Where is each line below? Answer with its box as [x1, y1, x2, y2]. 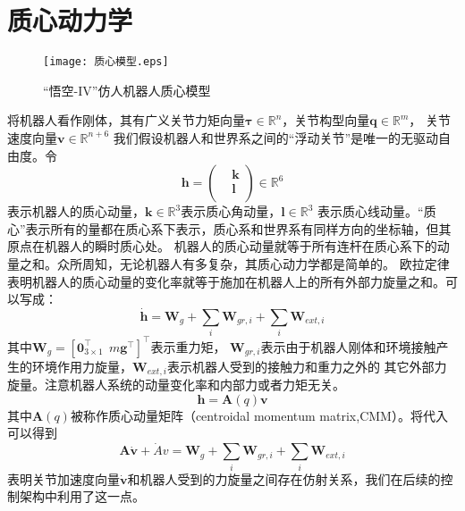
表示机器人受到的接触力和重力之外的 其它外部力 [166, 356, 447, 375]
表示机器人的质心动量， [7, 202, 145, 221]
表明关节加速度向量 [7, 469, 120, 488]
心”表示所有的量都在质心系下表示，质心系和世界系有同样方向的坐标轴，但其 [7, 219, 452, 238]
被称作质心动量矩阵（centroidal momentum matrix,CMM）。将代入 [70, 406, 448, 424]
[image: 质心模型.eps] [43, 55, 169, 69]
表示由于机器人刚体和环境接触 [260, 337, 436, 356]
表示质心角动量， [181, 202, 282, 221]
